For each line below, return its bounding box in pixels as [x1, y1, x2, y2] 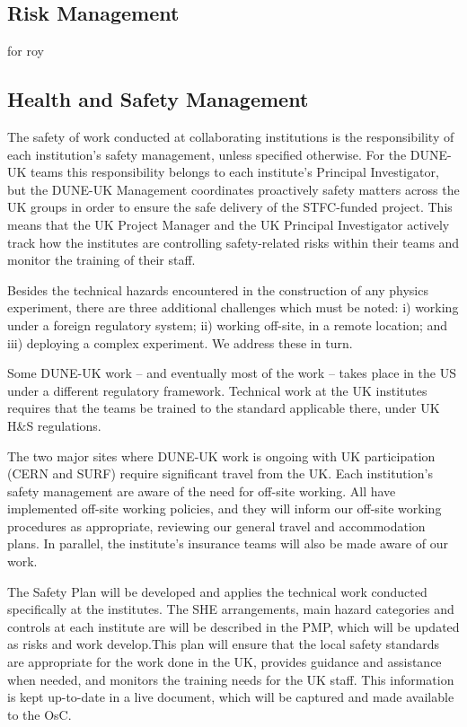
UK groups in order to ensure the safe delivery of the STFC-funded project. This [7, 197, 453, 216]
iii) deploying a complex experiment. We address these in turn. [7, 333, 353, 352]
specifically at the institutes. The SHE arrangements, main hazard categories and [7, 600, 454, 618]
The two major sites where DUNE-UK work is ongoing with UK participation [7, 446, 436, 465]
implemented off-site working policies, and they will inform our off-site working [7, 499, 442, 518]
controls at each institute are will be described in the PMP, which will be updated [7, 617, 460, 635]
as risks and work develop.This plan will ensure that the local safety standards [7, 635, 440, 653]
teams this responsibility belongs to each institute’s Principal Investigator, [31, 162, 439, 181]
